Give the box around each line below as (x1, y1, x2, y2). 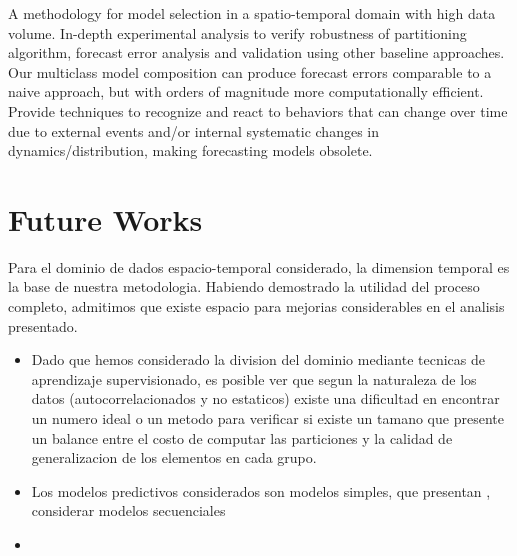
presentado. (8, 315, 78, 336)
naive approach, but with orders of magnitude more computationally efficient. (8, 81, 484, 102)
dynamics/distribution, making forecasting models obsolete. (8, 140, 373, 161)
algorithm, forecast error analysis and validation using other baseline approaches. (8, 42, 505, 63)
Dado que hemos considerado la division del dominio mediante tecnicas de (31, 349, 485, 370)
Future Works (8, 198, 203, 239)
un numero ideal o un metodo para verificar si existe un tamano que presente (31, 408, 504, 429)
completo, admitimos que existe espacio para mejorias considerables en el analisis (8, 296, 505, 317)
